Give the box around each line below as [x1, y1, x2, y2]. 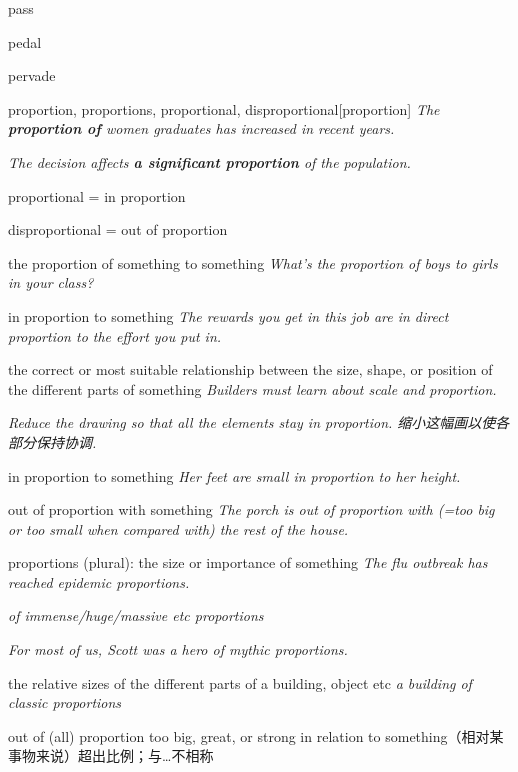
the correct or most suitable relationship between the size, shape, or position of [8, 359, 493, 380]
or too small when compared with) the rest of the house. [8, 518, 349, 539]
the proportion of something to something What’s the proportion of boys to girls [8, 252, 498, 273]
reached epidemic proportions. [8, 571, 190, 592]
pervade [8, 65, 56, 86]
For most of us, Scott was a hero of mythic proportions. [8, 639, 348, 660]
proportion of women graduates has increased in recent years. [8, 118, 395, 139]
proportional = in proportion [8, 185, 186, 206]
